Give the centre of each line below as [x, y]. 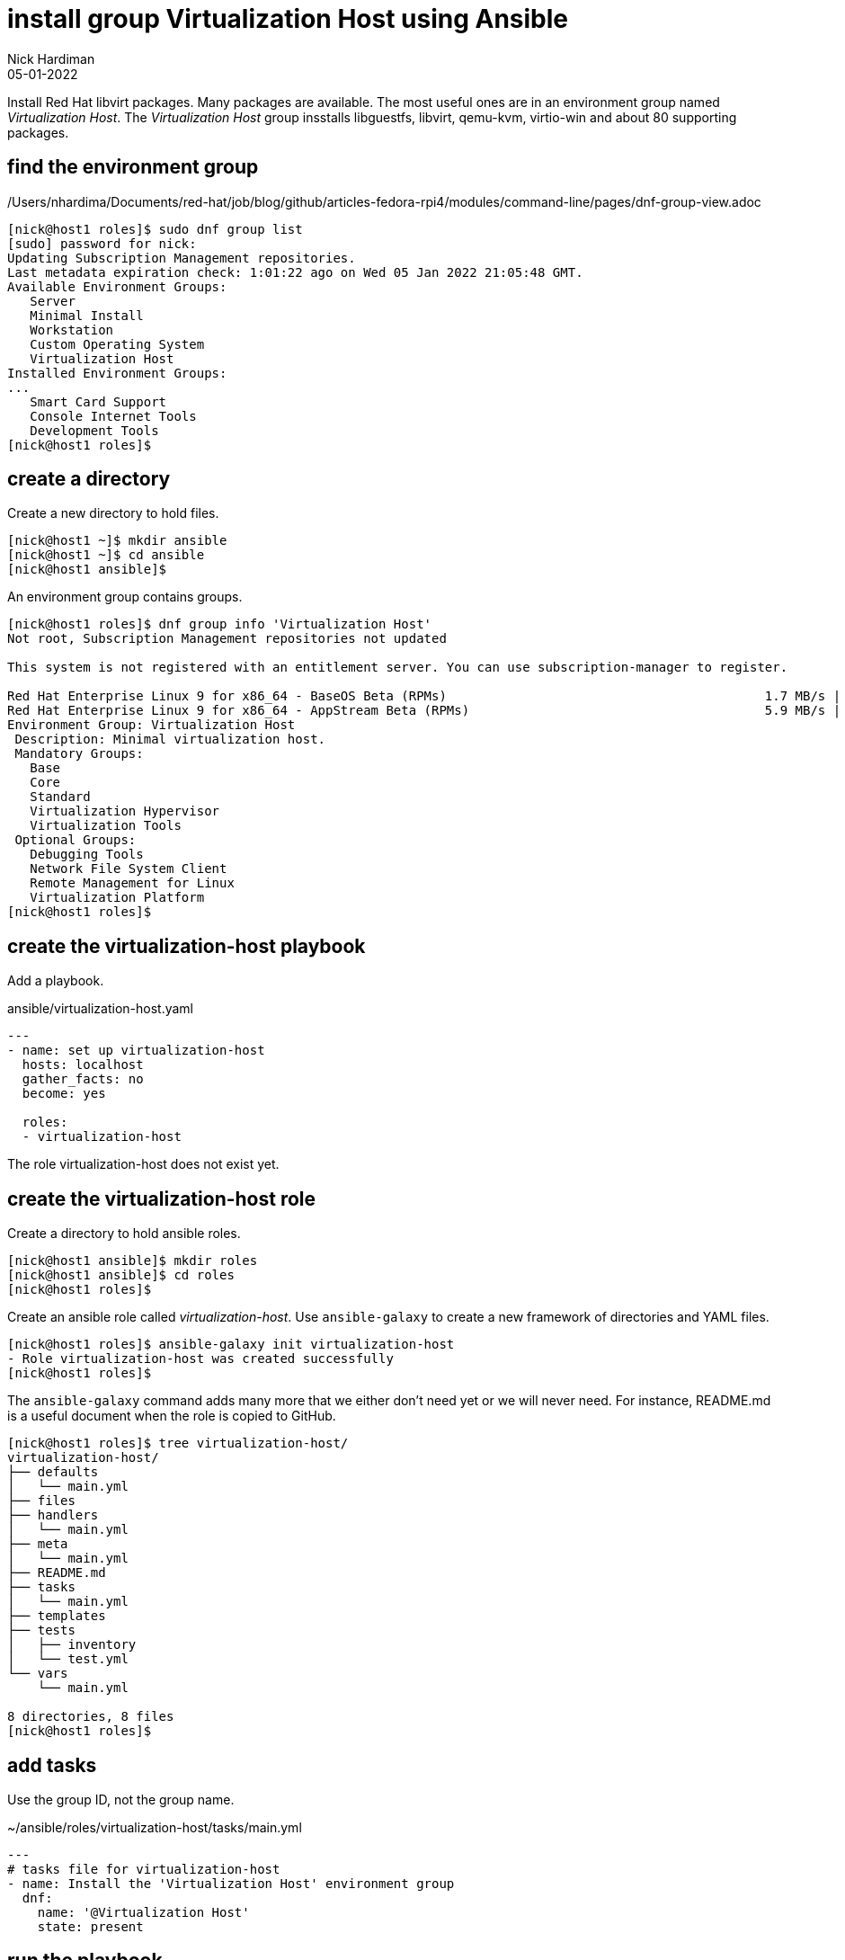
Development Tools [94, 430]
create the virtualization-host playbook [187, 946]
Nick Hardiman [51, 58]
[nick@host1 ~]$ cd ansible [106, 555]
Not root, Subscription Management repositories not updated [227, 639]
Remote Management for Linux [132, 883]
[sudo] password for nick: [102, 243]
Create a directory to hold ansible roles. [124, 1234]
